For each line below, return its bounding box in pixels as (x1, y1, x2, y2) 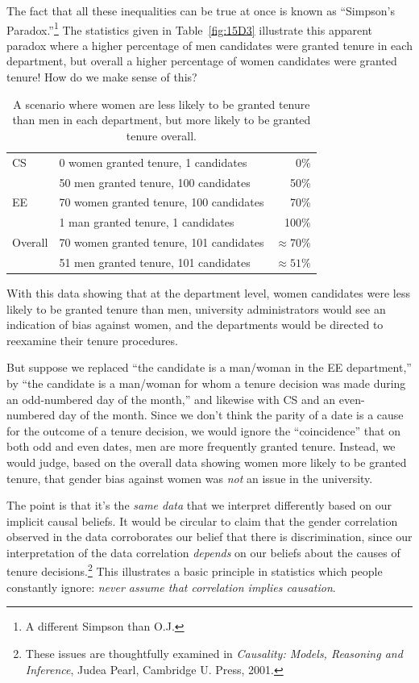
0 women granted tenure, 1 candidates (59, 153, 247, 170)
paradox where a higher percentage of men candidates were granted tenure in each (6, 36, 413, 53)
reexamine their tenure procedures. (6, 331, 178, 348)
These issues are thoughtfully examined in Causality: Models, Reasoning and (25, 644, 403, 661)
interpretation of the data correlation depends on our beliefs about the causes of (6, 543, 400, 560)
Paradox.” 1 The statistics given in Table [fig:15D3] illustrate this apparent (6, 19, 372, 38)
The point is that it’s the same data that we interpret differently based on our (6, 497, 392, 514)
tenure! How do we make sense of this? (6, 69, 197, 85)
